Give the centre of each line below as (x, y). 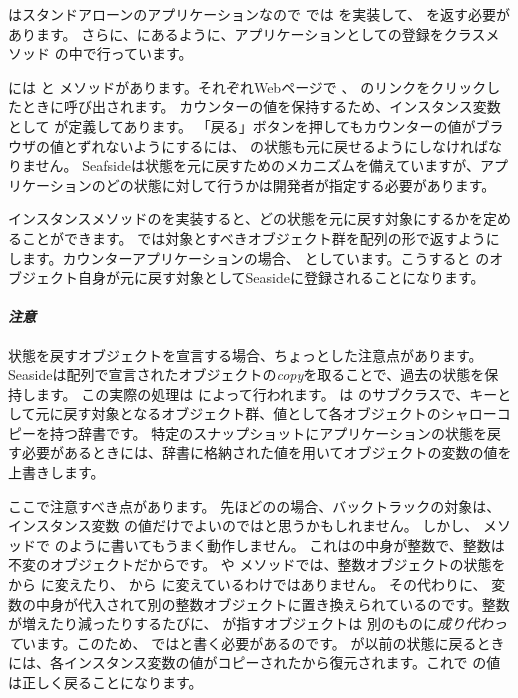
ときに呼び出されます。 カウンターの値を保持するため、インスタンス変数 (261, 106)
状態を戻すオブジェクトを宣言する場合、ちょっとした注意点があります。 (245, 354)
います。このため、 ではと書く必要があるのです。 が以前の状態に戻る (249, 642)
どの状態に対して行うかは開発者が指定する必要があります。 (300, 184)
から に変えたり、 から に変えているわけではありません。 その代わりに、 (247, 584)
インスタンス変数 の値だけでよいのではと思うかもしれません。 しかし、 (243, 525)
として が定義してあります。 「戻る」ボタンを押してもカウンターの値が (242, 125)
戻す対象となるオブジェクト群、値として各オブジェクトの (252, 413)
